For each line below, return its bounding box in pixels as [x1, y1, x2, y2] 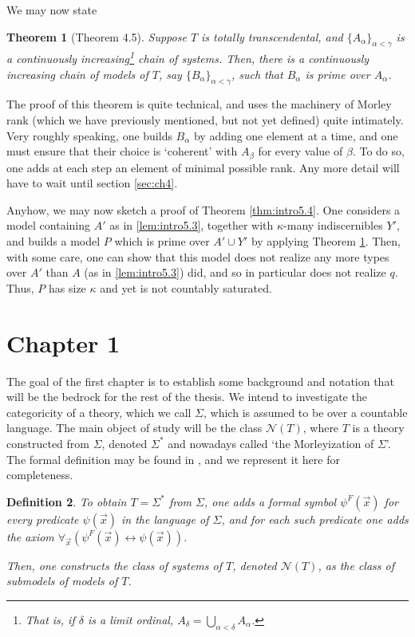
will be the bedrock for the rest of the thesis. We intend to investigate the [6, 388, 367, 405]
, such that [231, 65, 283, 82]
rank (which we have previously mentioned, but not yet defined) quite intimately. [6, 112, 404, 128]
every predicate [6, 510, 79, 527]
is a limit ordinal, [87, 611, 174, 627]
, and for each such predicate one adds [221, 510, 409, 527]
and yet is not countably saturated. [100, 279, 272, 296]
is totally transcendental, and [201, 28, 343, 45]
